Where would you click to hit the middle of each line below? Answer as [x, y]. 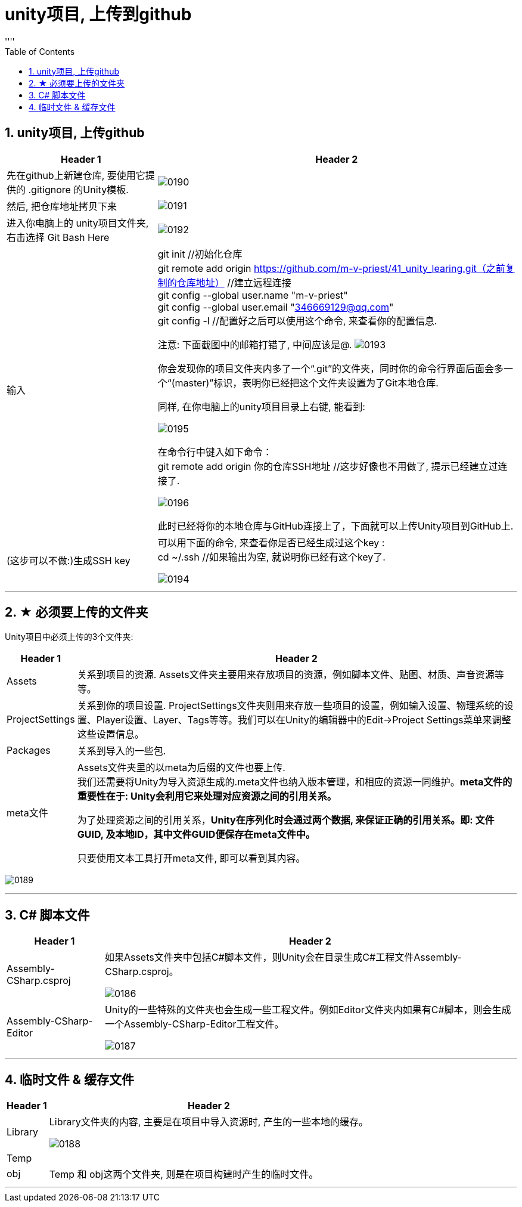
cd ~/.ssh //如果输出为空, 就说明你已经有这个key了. [271, 557]
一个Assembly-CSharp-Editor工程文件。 [194, 1024]
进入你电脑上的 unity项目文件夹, [78, 223]
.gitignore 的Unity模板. [78, 189]
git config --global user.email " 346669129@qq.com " [276, 307]
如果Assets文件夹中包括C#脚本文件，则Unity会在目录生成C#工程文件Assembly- [283, 957]
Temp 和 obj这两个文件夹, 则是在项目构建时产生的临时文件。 [184, 1174]
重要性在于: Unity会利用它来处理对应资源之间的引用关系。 [207, 796]
